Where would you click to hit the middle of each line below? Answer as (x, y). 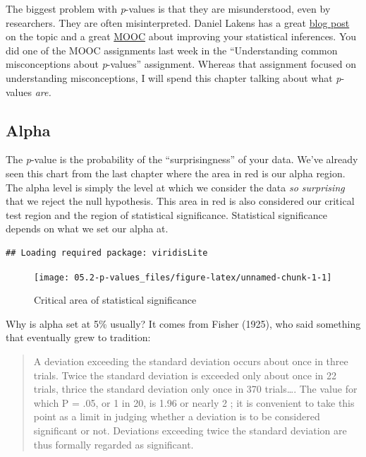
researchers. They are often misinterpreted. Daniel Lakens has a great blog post (178, 22)
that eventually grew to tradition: (78, 337)
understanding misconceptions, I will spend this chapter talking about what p (173, 77)
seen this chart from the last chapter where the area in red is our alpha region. (176, 173)
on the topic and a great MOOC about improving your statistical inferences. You (181, 36)
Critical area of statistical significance (115, 300)
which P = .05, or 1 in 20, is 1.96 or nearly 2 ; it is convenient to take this (194, 402)
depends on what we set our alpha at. (87, 228)
